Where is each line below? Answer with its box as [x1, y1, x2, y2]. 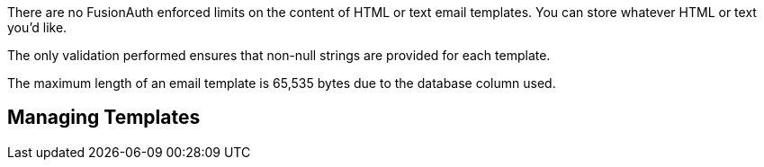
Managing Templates [7, 106, 201, 129]
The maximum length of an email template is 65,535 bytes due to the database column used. [7, 75, 556, 91]
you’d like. [7, 20, 67, 35]
